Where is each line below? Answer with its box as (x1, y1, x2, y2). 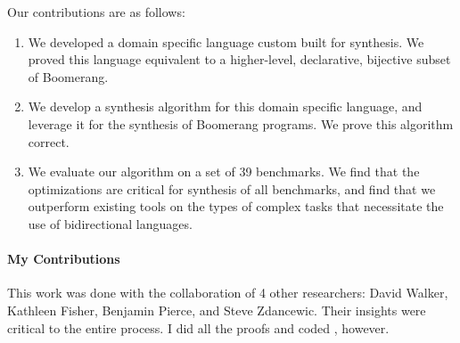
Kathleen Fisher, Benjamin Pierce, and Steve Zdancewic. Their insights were (7, 300, 426, 319)
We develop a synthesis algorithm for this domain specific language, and (28, 97, 423, 116)
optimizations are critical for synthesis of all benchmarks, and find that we (28, 179, 436, 198)
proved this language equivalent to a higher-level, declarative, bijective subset (28, 50, 451, 69)
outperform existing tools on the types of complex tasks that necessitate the (28, 197, 444, 216)
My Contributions (7, 249, 120, 268)
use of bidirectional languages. (28, 214, 193, 233)
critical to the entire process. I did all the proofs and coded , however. (7, 318, 390, 337)
